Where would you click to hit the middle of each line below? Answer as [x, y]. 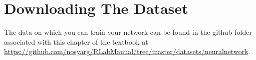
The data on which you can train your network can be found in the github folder [128, 32]
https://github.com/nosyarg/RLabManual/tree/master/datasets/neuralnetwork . [127, 51]
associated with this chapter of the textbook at [76, 41]
